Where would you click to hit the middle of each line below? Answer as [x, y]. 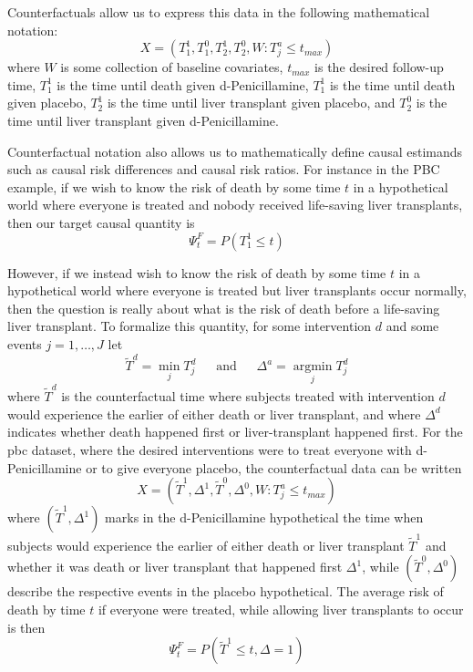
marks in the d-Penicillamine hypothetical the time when [264, 517]
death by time [46, 610]
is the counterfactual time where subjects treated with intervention [248, 396]
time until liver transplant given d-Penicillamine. [143, 120]
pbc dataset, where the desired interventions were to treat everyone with [210, 449]
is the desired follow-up [379, 67]
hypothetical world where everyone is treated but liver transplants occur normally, [237, 290]
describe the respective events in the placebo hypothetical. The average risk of [226, 591]
